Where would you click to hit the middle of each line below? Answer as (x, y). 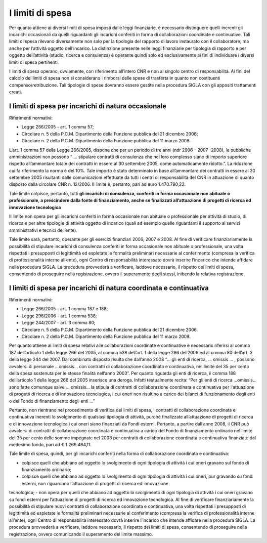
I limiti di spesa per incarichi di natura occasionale (88, 106)
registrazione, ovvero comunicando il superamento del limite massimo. (81, 534)
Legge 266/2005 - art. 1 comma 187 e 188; (65, 309)
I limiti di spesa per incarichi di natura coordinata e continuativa (109, 288)
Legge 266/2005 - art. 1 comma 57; (58, 127)
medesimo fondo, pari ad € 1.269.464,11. (50, 444)
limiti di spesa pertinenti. (34, 62)
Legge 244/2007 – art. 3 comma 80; (59, 323)
